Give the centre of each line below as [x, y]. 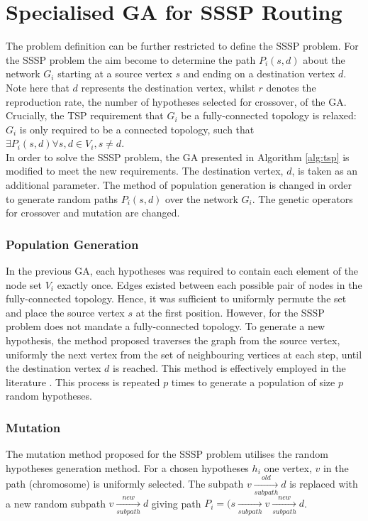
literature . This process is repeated [83, 382]
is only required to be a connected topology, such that [137, 129]
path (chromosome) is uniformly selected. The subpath [125, 484]
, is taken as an [325, 171]
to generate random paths [62, 198]
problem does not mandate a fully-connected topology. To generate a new [166, 326]
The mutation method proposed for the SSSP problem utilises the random [167, 454]
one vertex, [288, 467]
